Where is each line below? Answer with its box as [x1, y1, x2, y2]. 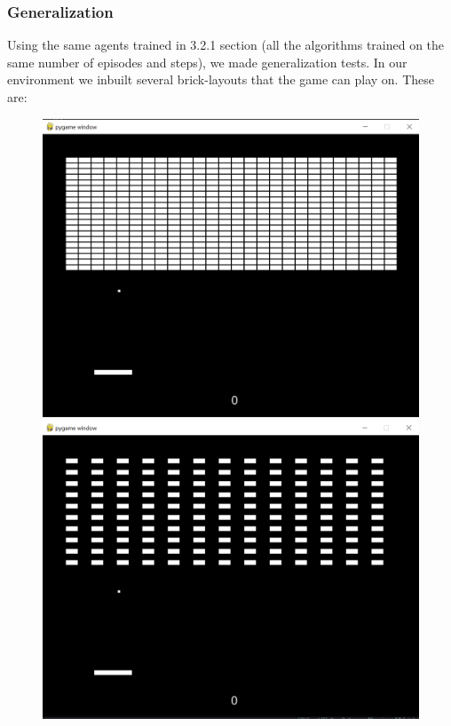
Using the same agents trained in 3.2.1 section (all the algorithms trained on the [7, 36, 445, 54]
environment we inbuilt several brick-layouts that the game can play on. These [7, 70, 434, 89]
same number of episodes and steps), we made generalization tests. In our [7, 52, 407, 71]
